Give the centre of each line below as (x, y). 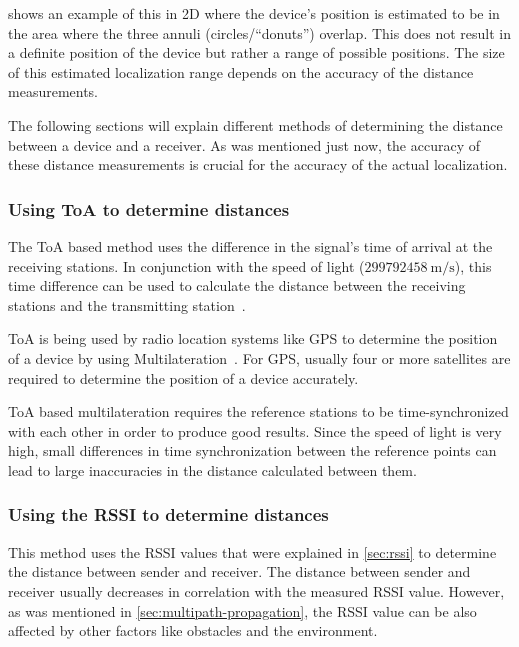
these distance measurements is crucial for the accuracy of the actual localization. (258, 164)
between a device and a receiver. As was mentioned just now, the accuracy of (244, 144)
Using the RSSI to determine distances (168, 514)
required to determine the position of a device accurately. (183, 377)
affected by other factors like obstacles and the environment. (193, 630)
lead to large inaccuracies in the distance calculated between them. (212, 469)
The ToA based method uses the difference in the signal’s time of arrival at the (250, 245)
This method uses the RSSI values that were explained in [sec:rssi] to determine (252, 551)
